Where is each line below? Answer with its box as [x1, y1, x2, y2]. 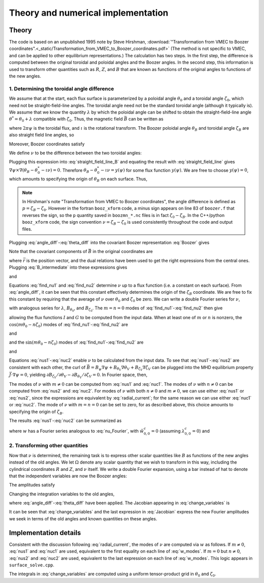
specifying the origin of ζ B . [9, 409, 64, 416]
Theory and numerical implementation [9, 7, 169, 18]
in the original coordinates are [92, 249, 153, 255]
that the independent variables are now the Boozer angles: [9, 473, 127, 479]
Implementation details [9, 529, 81, 537]
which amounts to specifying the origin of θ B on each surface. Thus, [9, 176, 148, 183]
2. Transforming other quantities [9, 442, 88, 449]
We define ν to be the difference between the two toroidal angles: [9, 150, 142, 156]
